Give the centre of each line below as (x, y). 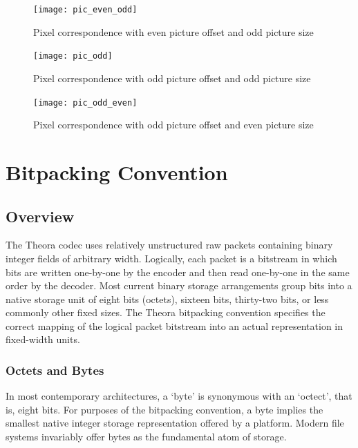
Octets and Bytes (55, 370)
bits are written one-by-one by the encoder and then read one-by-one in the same (178, 272)
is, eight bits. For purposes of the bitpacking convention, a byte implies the (164, 409)
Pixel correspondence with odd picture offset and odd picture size (172, 78)
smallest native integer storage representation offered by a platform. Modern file (175, 423)
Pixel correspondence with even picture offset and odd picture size (173, 31)
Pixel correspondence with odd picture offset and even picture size (173, 125)
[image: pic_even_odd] (85, 10)
